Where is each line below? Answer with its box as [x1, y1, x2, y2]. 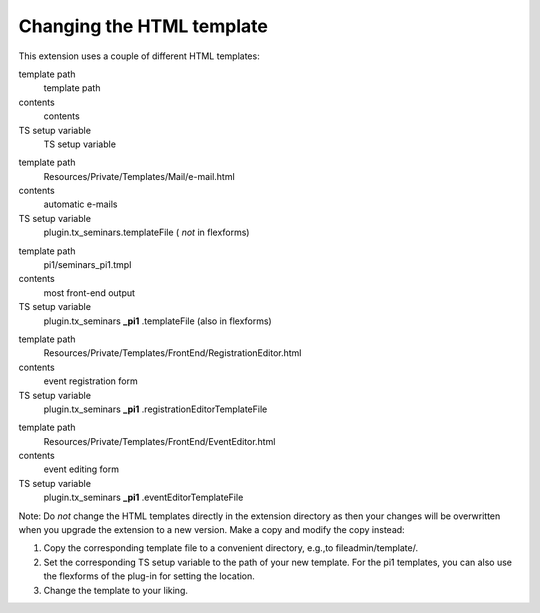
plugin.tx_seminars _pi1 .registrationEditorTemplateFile [43, 403, 268, 415]
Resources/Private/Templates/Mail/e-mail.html [43, 170, 235, 182]
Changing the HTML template [18, 15, 269, 37]
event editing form [43, 463, 120, 475]
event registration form [43, 375, 139, 387]
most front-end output [43, 286, 135, 299]
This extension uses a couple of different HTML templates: [18, 50, 260, 62]
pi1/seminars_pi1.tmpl [43, 259, 132, 271]
